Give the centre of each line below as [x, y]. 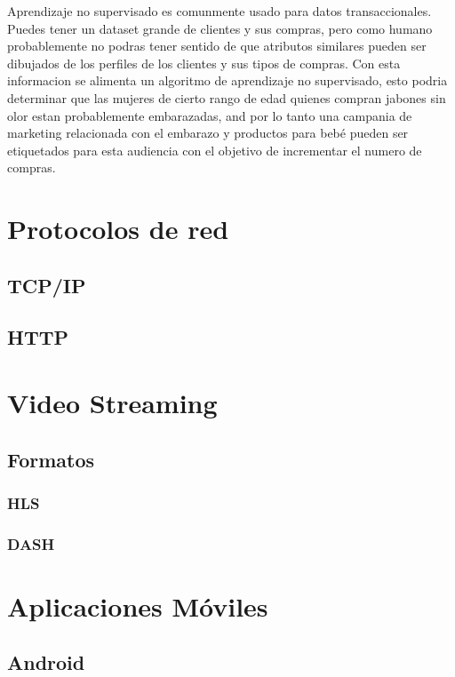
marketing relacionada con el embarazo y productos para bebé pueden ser [208, 133]
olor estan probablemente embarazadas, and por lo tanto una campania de [210, 115]
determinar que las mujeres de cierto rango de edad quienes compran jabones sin [227, 97]
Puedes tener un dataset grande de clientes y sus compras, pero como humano [220, 28]
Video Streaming [112, 403]
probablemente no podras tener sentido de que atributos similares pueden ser [217, 46]
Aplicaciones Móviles [138, 605]
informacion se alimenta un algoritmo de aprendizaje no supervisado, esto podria [227, 80]
